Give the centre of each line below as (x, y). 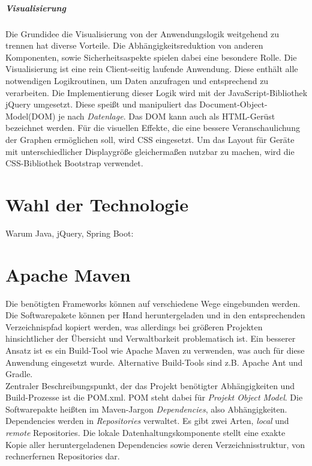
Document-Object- (233, 104)
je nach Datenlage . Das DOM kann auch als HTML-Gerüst (167, 116)
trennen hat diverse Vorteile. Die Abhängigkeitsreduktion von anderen (134, 45)
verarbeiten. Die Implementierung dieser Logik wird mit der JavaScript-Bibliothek (157, 92)
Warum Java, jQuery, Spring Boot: (70, 233)
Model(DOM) (31, 116)
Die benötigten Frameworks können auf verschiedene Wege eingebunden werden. (153, 303)
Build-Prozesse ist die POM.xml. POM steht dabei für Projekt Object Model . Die (154, 397)
